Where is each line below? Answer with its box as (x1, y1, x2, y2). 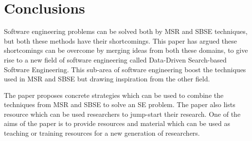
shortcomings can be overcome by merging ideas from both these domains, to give (4, 45, 248, 55)
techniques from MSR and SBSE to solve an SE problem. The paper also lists (4, 99, 235, 110)
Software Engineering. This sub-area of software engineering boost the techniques (4, 64, 246, 74)
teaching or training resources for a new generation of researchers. (4, 128, 200, 138)
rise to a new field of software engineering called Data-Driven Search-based (4, 54, 227, 64)
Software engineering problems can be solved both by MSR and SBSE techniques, (4, 26, 248, 36)
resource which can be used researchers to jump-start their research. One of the (4, 109, 241, 119)
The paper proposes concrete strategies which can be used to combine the (4, 90, 224, 100)
